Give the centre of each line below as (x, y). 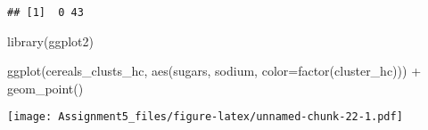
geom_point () (45, 88)
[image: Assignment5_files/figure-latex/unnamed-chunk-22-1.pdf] (205, 117)
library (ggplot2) (50, 41)
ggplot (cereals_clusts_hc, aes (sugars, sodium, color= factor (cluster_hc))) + (214, 71)
